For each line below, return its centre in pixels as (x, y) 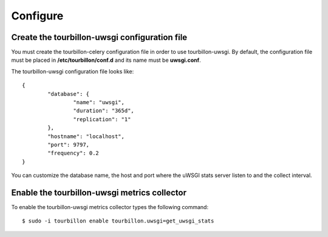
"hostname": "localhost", (86, 136)
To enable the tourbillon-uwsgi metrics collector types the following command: (110, 207)
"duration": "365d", (104, 111)
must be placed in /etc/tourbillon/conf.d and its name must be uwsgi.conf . (106, 60)
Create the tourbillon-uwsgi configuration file (99, 37)
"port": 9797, (69, 145)
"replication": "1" (102, 119)
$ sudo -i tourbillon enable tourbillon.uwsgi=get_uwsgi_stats (118, 221)
